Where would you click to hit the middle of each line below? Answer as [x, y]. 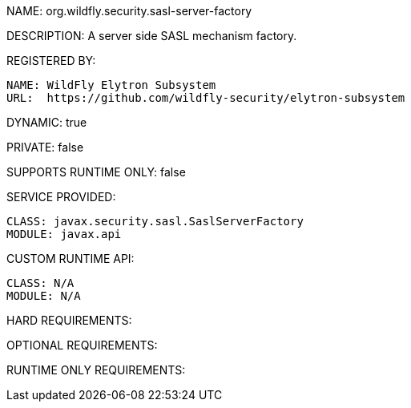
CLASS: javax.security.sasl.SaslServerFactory [155, 221]
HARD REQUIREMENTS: [69, 320]
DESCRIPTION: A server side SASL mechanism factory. [152, 36]
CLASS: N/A [40, 283]
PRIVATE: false [45, 147]
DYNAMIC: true [47, 122]
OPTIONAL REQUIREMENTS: [82, 345]
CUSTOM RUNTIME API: [71, 259]
